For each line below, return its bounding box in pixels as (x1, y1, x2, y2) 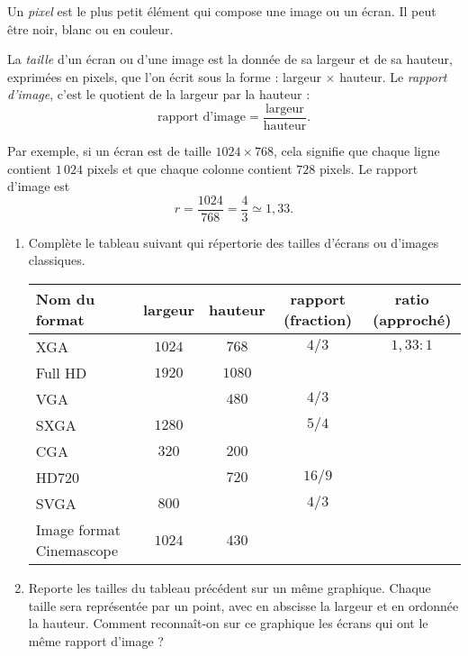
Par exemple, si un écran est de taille (7, 141, 211, 160)
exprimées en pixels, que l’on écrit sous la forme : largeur (7, 67, 321, 86)
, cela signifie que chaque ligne (273, 141, 440, 160)
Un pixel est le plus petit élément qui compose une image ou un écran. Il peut (7, 2, 436, 20)
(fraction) (283, 309, 353, 331)
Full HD (35, 362, 87, 384)
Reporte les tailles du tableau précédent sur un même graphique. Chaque (28, 579, 431, 597)
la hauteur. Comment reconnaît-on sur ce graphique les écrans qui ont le (28, 614, 428, 633)
